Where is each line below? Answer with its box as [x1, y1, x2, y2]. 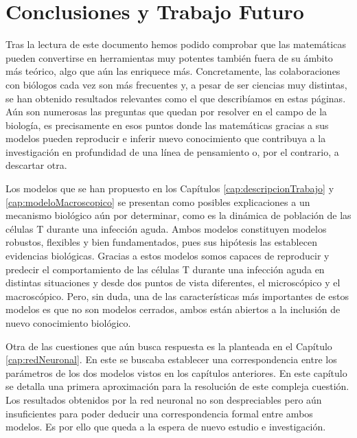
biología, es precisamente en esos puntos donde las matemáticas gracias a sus [5, 117, 329, 132]
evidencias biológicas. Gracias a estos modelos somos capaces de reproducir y [5, 249, 330, 263]
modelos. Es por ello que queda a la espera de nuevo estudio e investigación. [5, 419, 326, 434]
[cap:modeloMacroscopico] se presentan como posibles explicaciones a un [5, 194, 310, 209]
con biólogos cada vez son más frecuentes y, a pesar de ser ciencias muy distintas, [5, 77, 347, 91]
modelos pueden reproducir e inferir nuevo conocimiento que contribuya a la [5, 131, 326, 146]
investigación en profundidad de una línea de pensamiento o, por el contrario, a [5, 144, 339, 159]
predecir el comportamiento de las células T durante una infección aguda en [5, 262, 325, 276]
